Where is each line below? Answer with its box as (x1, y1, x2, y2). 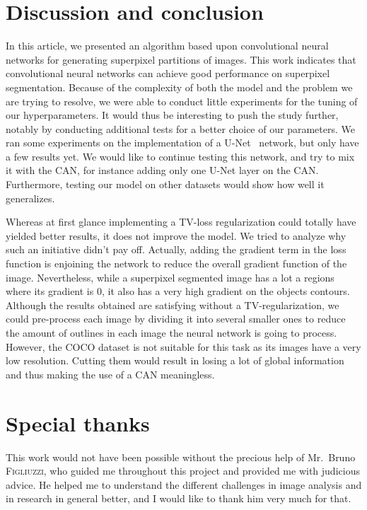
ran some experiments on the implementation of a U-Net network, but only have (6, 135, 359, 150)
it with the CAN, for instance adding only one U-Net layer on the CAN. (6, 163, 319, 178)
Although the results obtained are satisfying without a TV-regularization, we (6, 297, 339, 312)
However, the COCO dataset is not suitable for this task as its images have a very (6, 339, 361, 354)
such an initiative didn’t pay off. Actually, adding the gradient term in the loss (6, 242, 346, 257)
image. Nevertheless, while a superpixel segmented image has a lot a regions (6, 270, 334, 284)
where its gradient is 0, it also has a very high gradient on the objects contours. (6, 284, 350, 299)
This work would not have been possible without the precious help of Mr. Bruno (6, 449, 356, 464)
